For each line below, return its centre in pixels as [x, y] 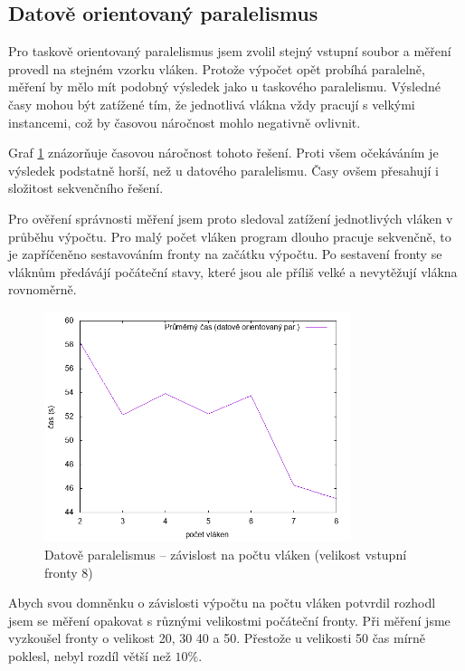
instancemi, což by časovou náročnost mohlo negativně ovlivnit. [185, 122]
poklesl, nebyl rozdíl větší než [90, 655]
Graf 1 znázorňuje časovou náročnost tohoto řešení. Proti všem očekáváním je [223, 153]
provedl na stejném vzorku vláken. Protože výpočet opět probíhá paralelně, [217, 68]
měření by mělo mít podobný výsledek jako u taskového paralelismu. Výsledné [224, 86]
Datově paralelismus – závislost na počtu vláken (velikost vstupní [226, 554]
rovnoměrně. [43, 289]
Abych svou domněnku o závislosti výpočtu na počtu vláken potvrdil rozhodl [222, 603]
